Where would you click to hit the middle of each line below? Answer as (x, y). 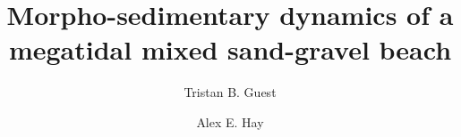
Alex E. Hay (230, 121)
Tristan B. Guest (230, 92)
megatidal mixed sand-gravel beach (230, 49)
